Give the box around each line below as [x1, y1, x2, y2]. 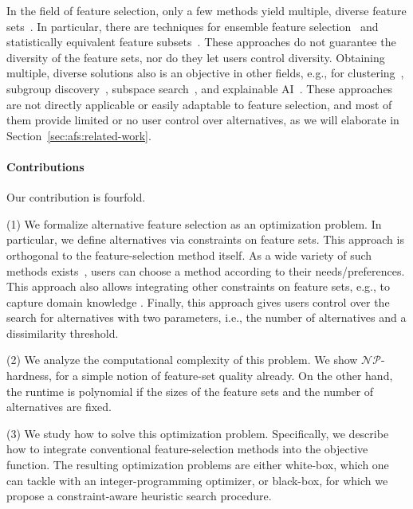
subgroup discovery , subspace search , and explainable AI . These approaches [6, 80, 393, 96]
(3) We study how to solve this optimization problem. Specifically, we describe [6, 425, 389, 441]
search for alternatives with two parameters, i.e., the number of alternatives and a [6, 309, 407, 326]
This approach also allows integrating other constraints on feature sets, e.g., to [6, 278, 390, 295]
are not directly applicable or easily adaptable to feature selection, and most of [6, 96, 392, 112]
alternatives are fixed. [6, 398, 112, 415]
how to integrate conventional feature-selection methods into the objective [6, 440, 368, 457]
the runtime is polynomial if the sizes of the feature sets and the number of [6, 382, 374, 399]
